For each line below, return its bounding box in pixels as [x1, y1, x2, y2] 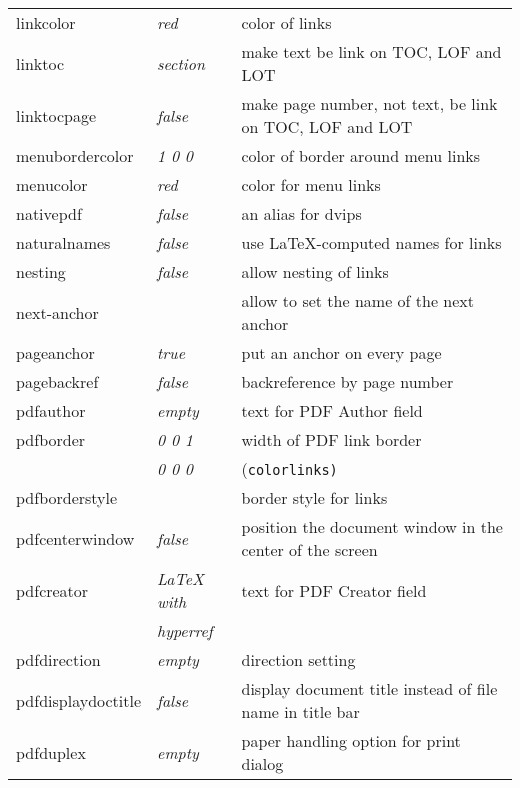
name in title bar [241, 700, 360, 723]
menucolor [16, 173, 88, 196]
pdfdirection [16, 648, 101, 671]
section [157, 51, 205, 75]
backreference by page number [241, 370, 454, 393]
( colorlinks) [241, 457, 338, 480]
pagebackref [16, 370, 99, 393]
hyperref [157, 619, 213, 642]
